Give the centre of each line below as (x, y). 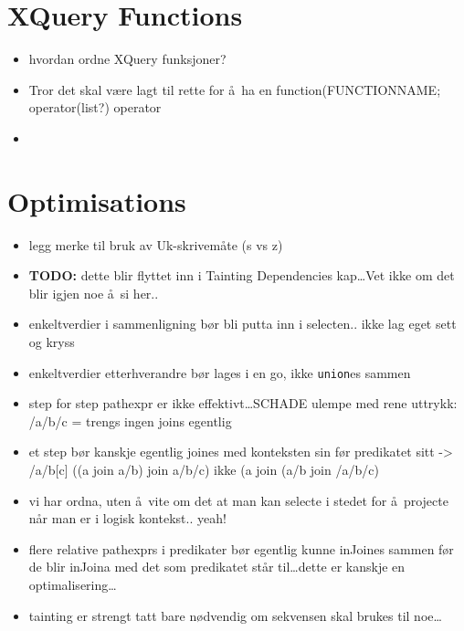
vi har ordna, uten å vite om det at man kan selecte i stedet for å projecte (238, 500)
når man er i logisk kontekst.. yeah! (127, 518)
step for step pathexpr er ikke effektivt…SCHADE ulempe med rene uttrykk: (243, 403)
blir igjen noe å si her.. (94, 293)
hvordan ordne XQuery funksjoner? (127, 59)
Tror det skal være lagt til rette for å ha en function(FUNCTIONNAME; (235, 89)
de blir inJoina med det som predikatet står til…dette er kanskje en (217, 567)
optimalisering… (73, 584)
